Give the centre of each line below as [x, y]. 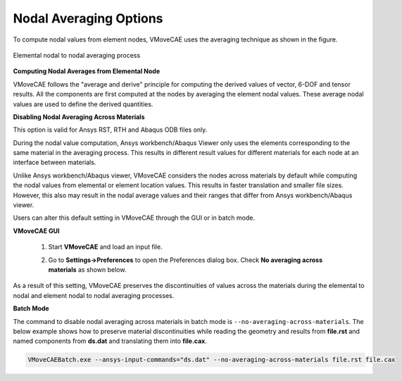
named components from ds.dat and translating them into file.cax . [110, 341]
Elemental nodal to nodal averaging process [77, 55]
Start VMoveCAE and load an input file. [105, 247]
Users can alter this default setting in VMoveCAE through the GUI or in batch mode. [134, 218]
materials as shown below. [87, 269]
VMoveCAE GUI [36, 231]
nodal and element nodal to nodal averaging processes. [94, 295]
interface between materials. [55, 163]
